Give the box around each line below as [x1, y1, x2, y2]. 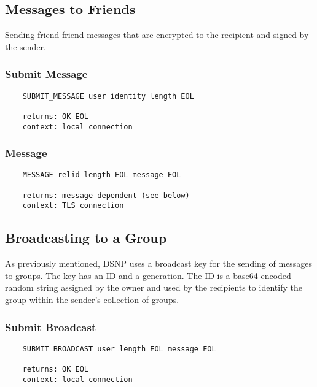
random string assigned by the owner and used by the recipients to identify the [5, 281, 302, 294]
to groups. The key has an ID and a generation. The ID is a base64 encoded [5, 269, 291, 282]
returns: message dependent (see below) [22, 191, 190, 200]
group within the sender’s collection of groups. [5, 293, 179, 306]
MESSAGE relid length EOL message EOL [22, 171, 181, 180]
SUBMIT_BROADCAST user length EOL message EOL [22, 344, 216, 353]
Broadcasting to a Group [5, 228, 167, 247]
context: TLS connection [22, 201, 124, 210]
